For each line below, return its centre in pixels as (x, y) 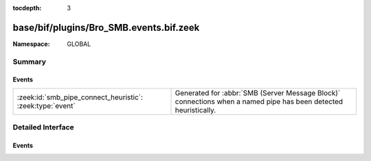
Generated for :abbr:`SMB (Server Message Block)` (258, 92)
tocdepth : (27, 8)
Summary (30, 62)
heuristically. (195, 110)
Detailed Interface (44, 127)
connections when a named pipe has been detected (259, 101)
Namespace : (32, 44)
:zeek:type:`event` (46, 106)
